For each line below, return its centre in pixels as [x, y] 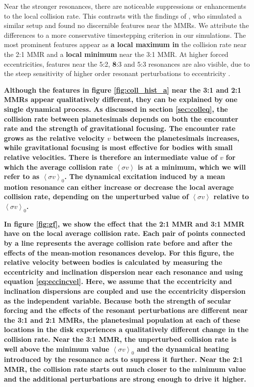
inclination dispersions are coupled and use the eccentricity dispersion [125, 291]
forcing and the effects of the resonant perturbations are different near [126, 310]
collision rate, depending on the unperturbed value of [96, 196]
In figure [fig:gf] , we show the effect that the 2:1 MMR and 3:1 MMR [124, 223]
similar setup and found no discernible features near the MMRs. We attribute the [127, 25]
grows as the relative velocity [54, 138]
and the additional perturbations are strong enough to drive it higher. [125, 378]
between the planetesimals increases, [176, 138]
